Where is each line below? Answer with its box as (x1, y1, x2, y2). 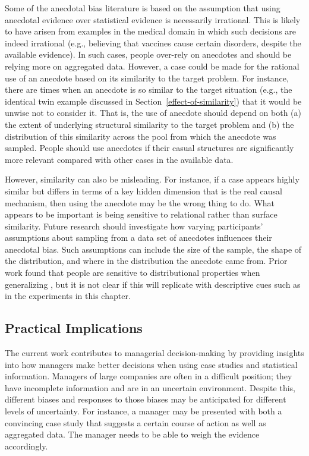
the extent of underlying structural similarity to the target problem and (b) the (5, 118, 294, 130)
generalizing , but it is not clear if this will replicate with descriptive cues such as (5, 278, 301, 290)
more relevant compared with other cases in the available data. (5, 153, 234, 165)
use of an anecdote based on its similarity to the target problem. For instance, (5, 71, 289, 84)
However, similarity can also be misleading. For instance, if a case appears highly (5, 173, 299, 185)
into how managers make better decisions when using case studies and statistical (5, 358, 298, 370)
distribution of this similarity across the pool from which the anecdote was (5, 130, 276, 142)
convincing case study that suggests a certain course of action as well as (5, 416, 266, 429)
